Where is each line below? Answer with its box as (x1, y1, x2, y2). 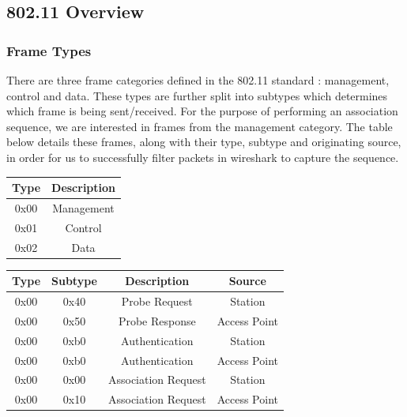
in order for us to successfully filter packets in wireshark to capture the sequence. (6, 148, 399, 165)
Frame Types (6, 40, 92, 60)
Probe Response (118, 312, 196, 329)
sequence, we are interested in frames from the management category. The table (6, 118, 393, 134)
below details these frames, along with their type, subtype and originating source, (6, 133, 401, 150)
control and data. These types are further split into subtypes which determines (6, 87, 388, 103)
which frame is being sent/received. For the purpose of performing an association (6, 103, 398, 119)
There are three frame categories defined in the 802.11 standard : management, (6, 72, 390, 88)
